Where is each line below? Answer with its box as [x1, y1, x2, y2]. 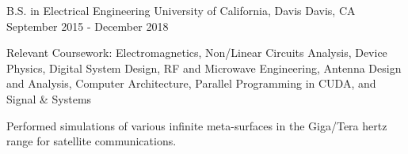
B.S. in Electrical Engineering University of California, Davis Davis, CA [6, 2, 356, 18]
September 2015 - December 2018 [6, 17, 169, 34]
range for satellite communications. [6, 133, 177, 149]
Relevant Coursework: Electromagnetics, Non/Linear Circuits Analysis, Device [6, 44, 387, 61]
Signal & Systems [6, 90, 92, 107]
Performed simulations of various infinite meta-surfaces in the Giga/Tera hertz [6, 117, 387, 133]
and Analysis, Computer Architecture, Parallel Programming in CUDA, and [6, 75, 376, 92]
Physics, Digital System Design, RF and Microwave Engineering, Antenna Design [6, 59, 402, 76]
